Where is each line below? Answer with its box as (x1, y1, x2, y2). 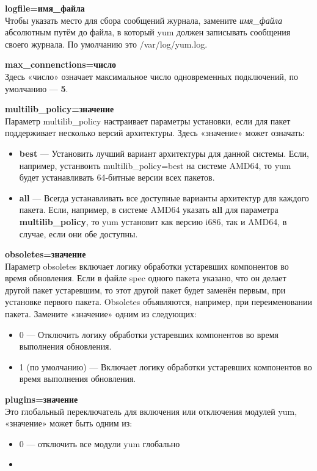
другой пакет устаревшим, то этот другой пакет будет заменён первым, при (5, 283, 286, 296)
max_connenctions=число (5, 58, 117, 71)
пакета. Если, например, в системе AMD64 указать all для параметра (19, 203, 279, 216)
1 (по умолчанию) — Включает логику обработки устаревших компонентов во (19, 360, 312, 373)
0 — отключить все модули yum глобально (19, 437, 180, 450)
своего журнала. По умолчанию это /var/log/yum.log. (5, 37, 208, 50)
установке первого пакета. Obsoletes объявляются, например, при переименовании (5, 295, 312, 308)
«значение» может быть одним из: (5, 417, 133, 430)
